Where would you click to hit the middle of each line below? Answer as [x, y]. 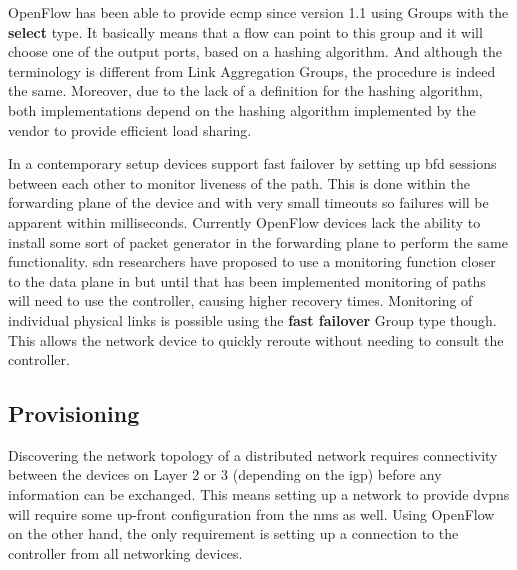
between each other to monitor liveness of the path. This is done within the [239, 182]
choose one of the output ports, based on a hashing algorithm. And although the [255, 51]
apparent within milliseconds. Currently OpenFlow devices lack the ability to [244, 221]
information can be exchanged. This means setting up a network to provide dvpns [259, 494]
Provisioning [74, 413]
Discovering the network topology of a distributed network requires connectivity [253, 454]
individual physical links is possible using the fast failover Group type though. [252, 319]
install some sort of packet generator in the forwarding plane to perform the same [258, 241]
